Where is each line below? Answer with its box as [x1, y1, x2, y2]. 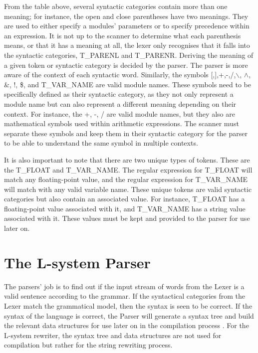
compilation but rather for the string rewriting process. [4, 340, 173, 350]
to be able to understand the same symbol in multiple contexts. [4, 138, 198, 148]
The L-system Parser [4, 252, 151, 272]
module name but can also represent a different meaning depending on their [4, 98, 237, 109]
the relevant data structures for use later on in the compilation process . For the [4, 320, 249, 331]
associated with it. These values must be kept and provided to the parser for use [4, 213, 250, 223]
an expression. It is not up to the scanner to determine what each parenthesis [4, 30, 241, 40]
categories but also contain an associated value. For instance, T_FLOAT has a [4, 193, 245, 204]
